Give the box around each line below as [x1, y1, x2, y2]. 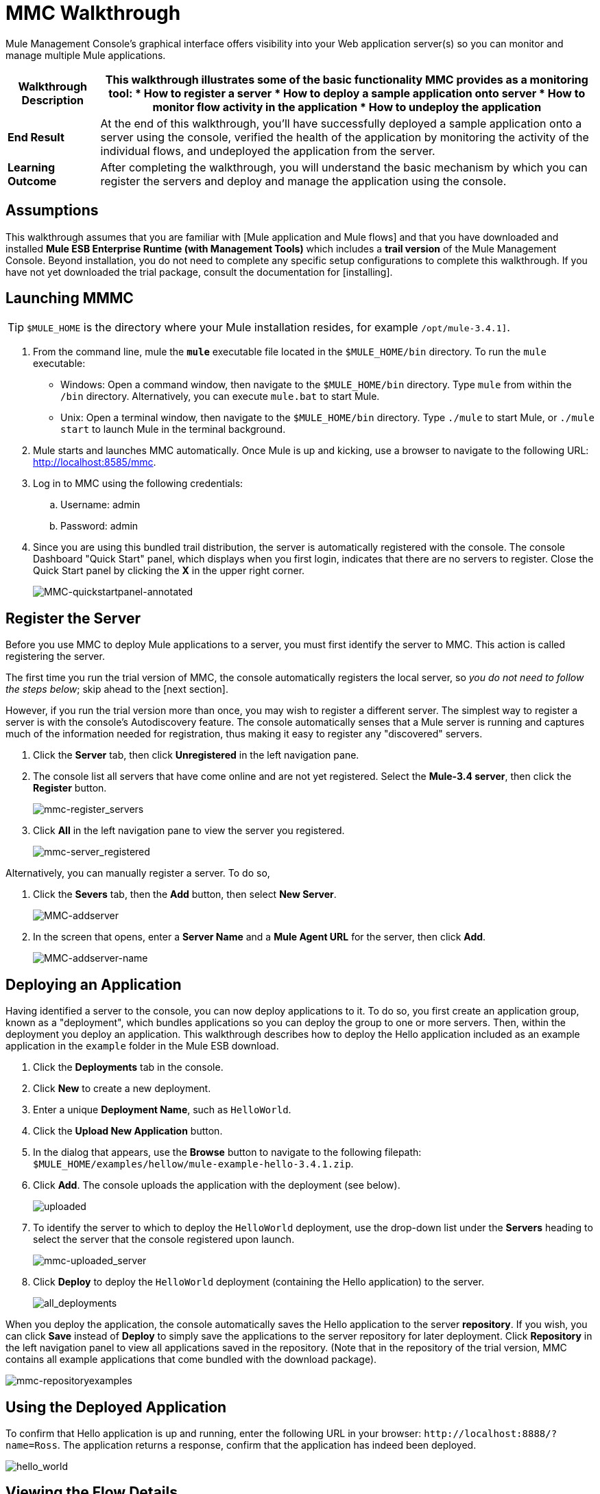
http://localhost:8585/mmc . [33, 456, 156, 469]
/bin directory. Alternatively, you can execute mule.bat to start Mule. [60, 390, 380, 403]
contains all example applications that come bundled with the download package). [5, 1353, 377, 1366]
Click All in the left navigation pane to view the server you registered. [33, 825, 345, 837]
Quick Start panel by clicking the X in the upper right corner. [33, 565, 305, 577]
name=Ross [5, 1439, 58, 1451]
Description [21, 93, 84, 107]
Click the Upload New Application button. [33, 1125, 223, 1137]
